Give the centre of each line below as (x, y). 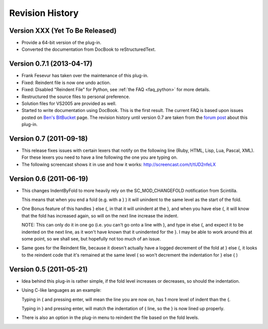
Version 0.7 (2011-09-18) (48, 139)
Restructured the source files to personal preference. (76, 97)
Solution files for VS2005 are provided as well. (69, 103)
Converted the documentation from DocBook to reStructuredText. (89, 49)
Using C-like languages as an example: (62, 290)
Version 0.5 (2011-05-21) (48, 269)
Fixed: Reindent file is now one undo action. (66, 83)
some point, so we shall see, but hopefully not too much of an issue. (91, 239)
